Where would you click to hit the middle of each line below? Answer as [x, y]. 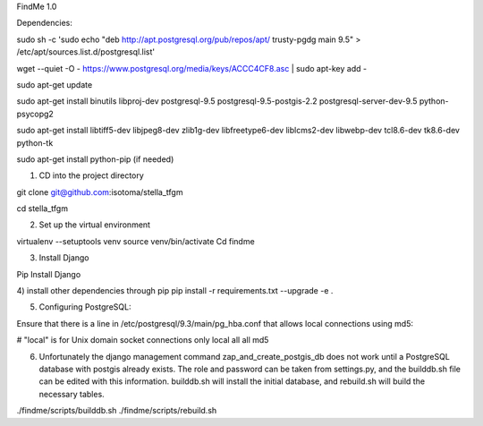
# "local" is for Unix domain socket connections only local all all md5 [143, 340]
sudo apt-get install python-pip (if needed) [95, 159]
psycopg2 [35, 114]
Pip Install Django [49, 274]
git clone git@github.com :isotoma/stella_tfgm [100, 192]
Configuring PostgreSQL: [85, 307]
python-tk [35, 142]
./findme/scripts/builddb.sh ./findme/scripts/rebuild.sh [117, 411]
